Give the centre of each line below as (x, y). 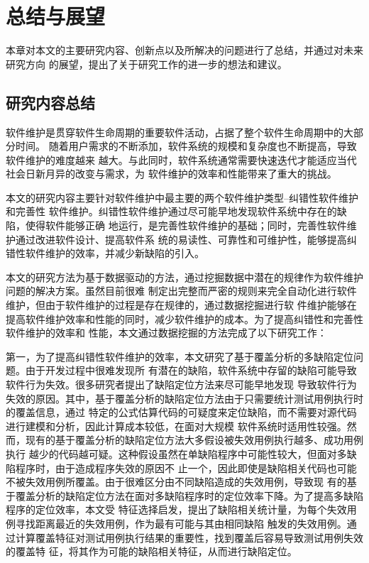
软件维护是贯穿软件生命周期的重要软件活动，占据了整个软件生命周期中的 (175, 132)
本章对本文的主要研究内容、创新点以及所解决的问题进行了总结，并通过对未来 (184, 50)
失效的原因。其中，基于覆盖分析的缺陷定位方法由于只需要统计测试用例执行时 (184, 398)
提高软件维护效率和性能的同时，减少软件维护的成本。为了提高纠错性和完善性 (184, 318)
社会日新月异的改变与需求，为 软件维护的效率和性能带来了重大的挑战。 (171, 174)
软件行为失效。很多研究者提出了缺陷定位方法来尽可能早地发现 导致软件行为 (181, 384)
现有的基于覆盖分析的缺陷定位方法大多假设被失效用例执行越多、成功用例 (194, 440)
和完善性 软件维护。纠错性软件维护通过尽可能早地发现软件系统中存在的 (171, 211)
